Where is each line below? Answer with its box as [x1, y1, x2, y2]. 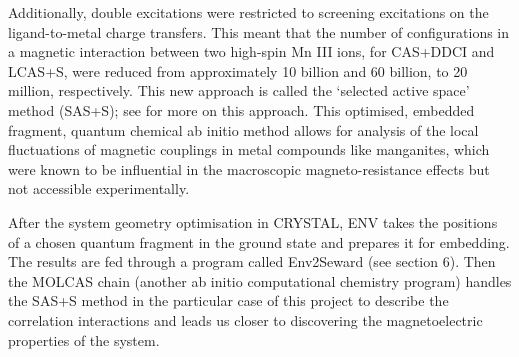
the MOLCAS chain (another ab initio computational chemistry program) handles [8, 270, 512, 291]
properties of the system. [8, 329, 160, 350]
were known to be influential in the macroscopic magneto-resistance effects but [8, 158, 490, 179]
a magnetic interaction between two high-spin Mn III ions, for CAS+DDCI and [8, 41, 495, 62]
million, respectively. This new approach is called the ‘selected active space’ [8, 80, 470, 101]
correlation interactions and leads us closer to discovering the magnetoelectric [8, 309, 483, 330]
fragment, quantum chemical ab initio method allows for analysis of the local [8, 119, 479, 140]
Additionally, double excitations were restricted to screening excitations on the [8, 2, 489, 22]
